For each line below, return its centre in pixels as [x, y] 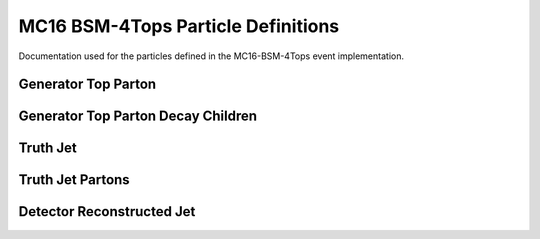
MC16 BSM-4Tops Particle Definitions [179, 26]
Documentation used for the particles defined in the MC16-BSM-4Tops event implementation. [211, 56]
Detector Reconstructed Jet [107, 211]
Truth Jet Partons [74, 180]
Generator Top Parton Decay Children [138, 116]
